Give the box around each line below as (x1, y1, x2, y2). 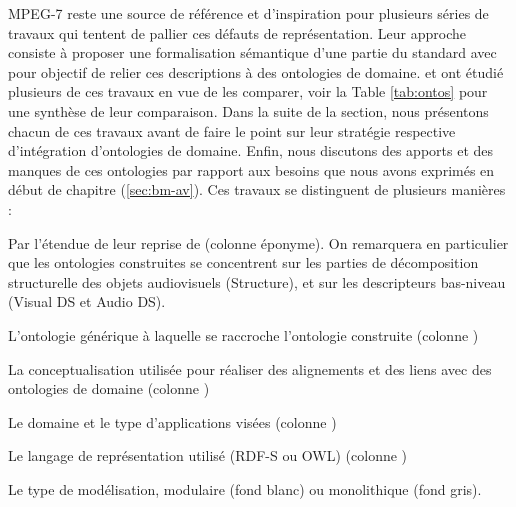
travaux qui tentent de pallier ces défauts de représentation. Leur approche (8, 22, 466, 43)
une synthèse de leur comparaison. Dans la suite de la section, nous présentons (8, 100, 489, 121)
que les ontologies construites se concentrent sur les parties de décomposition (8, 252, 479, 273)
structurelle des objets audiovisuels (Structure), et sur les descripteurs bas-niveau (8, 271, 506, 292)
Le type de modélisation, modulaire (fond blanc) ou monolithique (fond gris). (8, 478, 482, 499)
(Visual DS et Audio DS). (8, 291, 166, 312)
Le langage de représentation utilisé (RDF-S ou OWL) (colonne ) (8, 445, 408, 466)
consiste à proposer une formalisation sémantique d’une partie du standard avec (8, 42, 497, 63)
